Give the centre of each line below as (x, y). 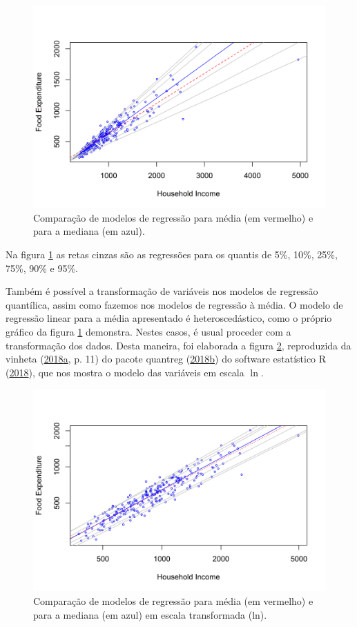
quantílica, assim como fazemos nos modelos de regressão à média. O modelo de (174, 304)
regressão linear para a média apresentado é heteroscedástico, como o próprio (169, 318)
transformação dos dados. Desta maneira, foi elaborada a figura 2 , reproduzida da (178, 345)
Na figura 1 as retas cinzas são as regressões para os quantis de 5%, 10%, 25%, (172, 254)
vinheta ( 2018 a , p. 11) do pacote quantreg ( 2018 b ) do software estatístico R (166, 359)
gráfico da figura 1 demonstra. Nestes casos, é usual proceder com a (148, 331)
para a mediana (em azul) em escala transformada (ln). (150, 614)
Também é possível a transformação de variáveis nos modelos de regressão (162, 291)
